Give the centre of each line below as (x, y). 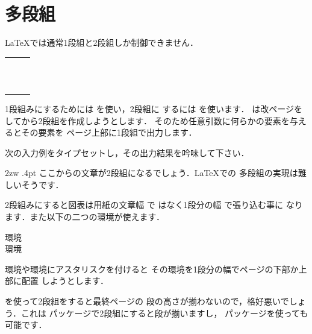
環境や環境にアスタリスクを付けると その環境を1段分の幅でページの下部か (152, 269)
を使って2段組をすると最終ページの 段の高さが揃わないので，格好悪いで (147, 301)
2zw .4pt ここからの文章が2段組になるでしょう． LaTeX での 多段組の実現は (151, 173)
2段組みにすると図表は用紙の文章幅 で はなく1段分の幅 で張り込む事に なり (154, 205)
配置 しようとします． (65, 281)
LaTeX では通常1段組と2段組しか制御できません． (102, 43)
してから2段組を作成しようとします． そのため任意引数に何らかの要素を (147, 120)
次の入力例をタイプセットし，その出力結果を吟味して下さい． (127, 152)
